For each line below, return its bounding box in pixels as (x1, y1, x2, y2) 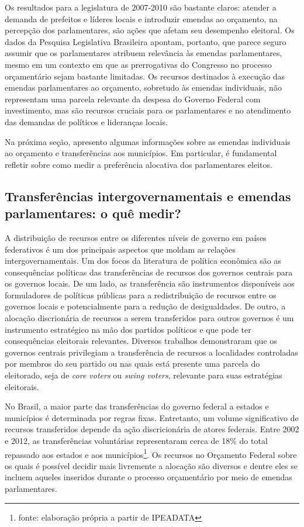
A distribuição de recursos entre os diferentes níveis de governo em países (5, 231, 267, 243)
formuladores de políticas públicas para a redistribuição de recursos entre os (5, 288, 277, 301)
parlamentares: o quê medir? (5, 204, 181, 222)
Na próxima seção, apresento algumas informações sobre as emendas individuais (5, 135, 291, 147)
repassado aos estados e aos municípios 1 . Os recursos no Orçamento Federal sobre (5, 446, 297, 460)
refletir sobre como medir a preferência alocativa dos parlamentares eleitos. (5, 158, 272, 170)
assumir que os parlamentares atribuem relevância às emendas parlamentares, (5, 47, 282, 59)
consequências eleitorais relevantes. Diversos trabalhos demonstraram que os (5, 335, 277, 347)
